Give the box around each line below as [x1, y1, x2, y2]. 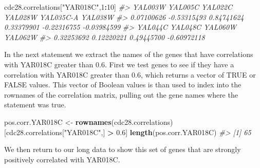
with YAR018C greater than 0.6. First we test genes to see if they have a [4, 59, 234, 69]
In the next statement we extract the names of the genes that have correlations [4, 49, 253, 60]
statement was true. [4, 99, 66, 110]
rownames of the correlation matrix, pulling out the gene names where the [4, 89, 238, 100]
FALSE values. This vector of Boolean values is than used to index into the [4, 79, 242, 90]
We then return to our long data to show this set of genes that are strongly [4, 144, 241, 155]
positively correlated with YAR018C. [4, 154, 120, 164]
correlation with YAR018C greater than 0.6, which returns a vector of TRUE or [4, 69, 256, 80]
